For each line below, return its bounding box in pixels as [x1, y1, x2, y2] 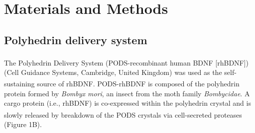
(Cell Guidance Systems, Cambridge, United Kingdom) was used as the [4, 66, 222, 77]
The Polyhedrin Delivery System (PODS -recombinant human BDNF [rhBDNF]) [4, 57, 249, 67]
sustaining [4, 78, 35, 89]
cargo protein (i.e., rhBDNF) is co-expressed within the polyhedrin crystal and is [4, 98, 251, 108]
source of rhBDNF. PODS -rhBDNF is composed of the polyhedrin [37, 78, 240, 89]
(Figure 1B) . [4, 119, 42, 130]
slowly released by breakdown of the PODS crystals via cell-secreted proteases [4, 109, 242, 120]
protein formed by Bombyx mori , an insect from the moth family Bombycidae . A [4, 88, 250, 98]
